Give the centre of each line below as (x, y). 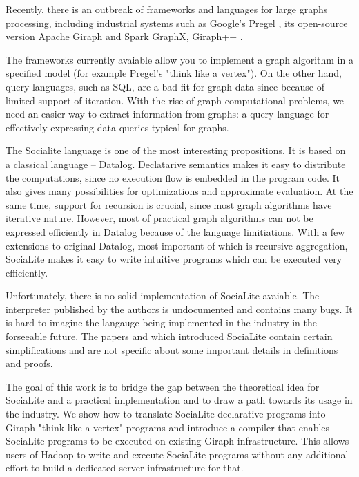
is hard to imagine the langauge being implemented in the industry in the (161, 322)
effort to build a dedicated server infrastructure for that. (125, 468)
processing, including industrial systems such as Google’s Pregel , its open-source (177, 22)
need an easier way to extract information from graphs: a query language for (167, 114)
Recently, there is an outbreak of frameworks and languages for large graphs (167, 9)
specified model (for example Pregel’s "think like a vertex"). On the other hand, (174, 73)
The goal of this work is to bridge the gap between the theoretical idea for (163, 386)
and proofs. (29, 363)
